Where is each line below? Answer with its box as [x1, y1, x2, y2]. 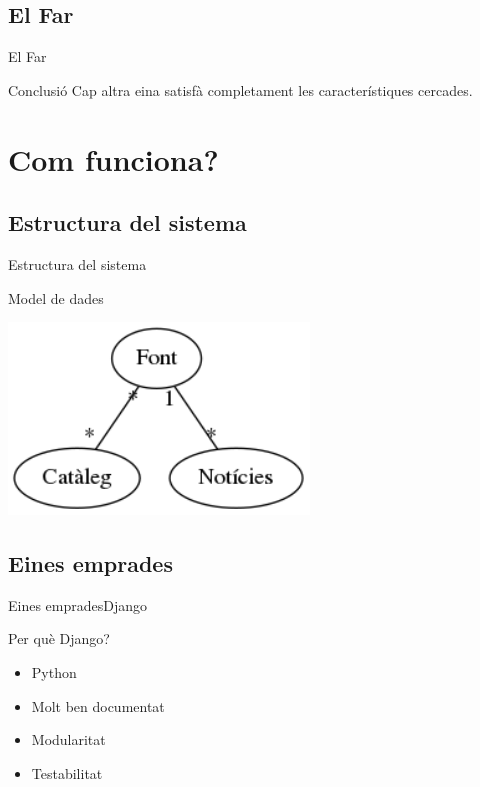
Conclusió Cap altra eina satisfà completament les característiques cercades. [8, 79, 473, 100]
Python [31, 662, 77, 683]
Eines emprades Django [8, 594, 148, 615]
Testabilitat [31, 762, 103, 783]
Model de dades [8, 287, 104, 308]
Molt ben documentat [31, 695, 165, 716]
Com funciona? [8, 138, 219, 179]
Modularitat [31, 729, 106, 750]
